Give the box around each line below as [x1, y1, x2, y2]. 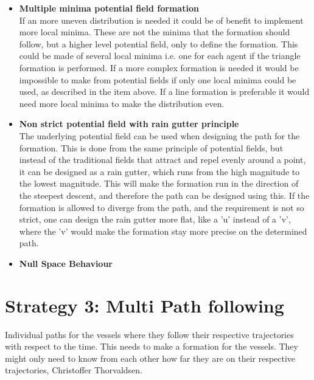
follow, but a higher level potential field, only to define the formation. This [19, 37, 298, 50]
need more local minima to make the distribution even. [19, 97, 225, 109]
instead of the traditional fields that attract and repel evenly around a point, [19, 153, 306, 166]
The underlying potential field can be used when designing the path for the [19, 129, 300, 142]
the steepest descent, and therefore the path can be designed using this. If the [19, 188, 310, 201]
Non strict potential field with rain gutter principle [19, 117, 239, 130]
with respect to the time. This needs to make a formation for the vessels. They [5, 340, 298, 353]
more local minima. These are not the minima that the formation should [19, 26, 290, 38]
